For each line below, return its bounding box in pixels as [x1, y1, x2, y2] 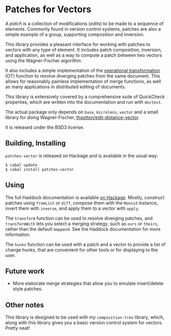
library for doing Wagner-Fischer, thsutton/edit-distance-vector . [5, 114, 140, 121]
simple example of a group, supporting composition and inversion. [5, 31, 144, 37]
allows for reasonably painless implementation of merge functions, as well [5, 78, 161, 84]
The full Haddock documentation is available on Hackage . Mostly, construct [5, 194, 165, 200]
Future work [5, 267, 45, 275]
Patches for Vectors [5, 4, 92, 15]
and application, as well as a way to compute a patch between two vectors [5, 52, 162, 58]
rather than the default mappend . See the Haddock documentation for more [5, 226, 161, 232]
